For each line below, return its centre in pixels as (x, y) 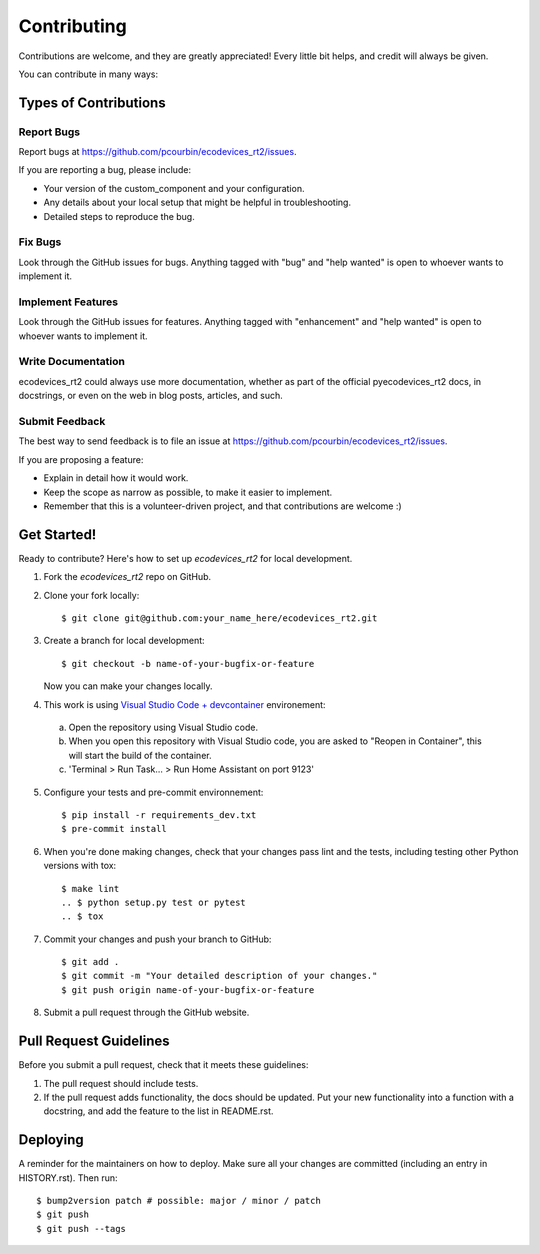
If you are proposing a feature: (81, 459)
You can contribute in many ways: (88, 74)
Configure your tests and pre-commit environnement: (153, 792)
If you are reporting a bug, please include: (105, 170)
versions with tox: (80, 866)
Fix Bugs (40, 242)
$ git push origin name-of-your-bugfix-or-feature (188, 989)
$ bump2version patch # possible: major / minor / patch (179, 1200)
